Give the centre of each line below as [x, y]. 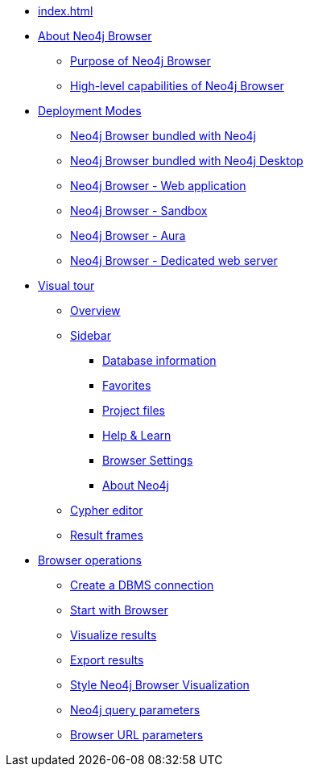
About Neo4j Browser [95, 36]
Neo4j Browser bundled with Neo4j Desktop [187, 161]
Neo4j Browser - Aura [128, 236]
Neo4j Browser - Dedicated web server [174, 260]
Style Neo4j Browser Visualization [160, 685]
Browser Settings [148, 460]
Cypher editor [107, 510]
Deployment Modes [90, 111]
